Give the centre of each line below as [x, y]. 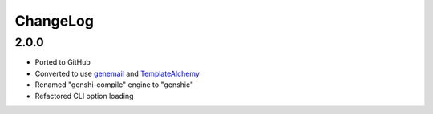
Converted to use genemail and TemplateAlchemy [117, 73]
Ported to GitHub [63, 62]
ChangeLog [54, 21]
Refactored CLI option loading [84, 96]
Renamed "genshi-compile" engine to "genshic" [114, 85]
